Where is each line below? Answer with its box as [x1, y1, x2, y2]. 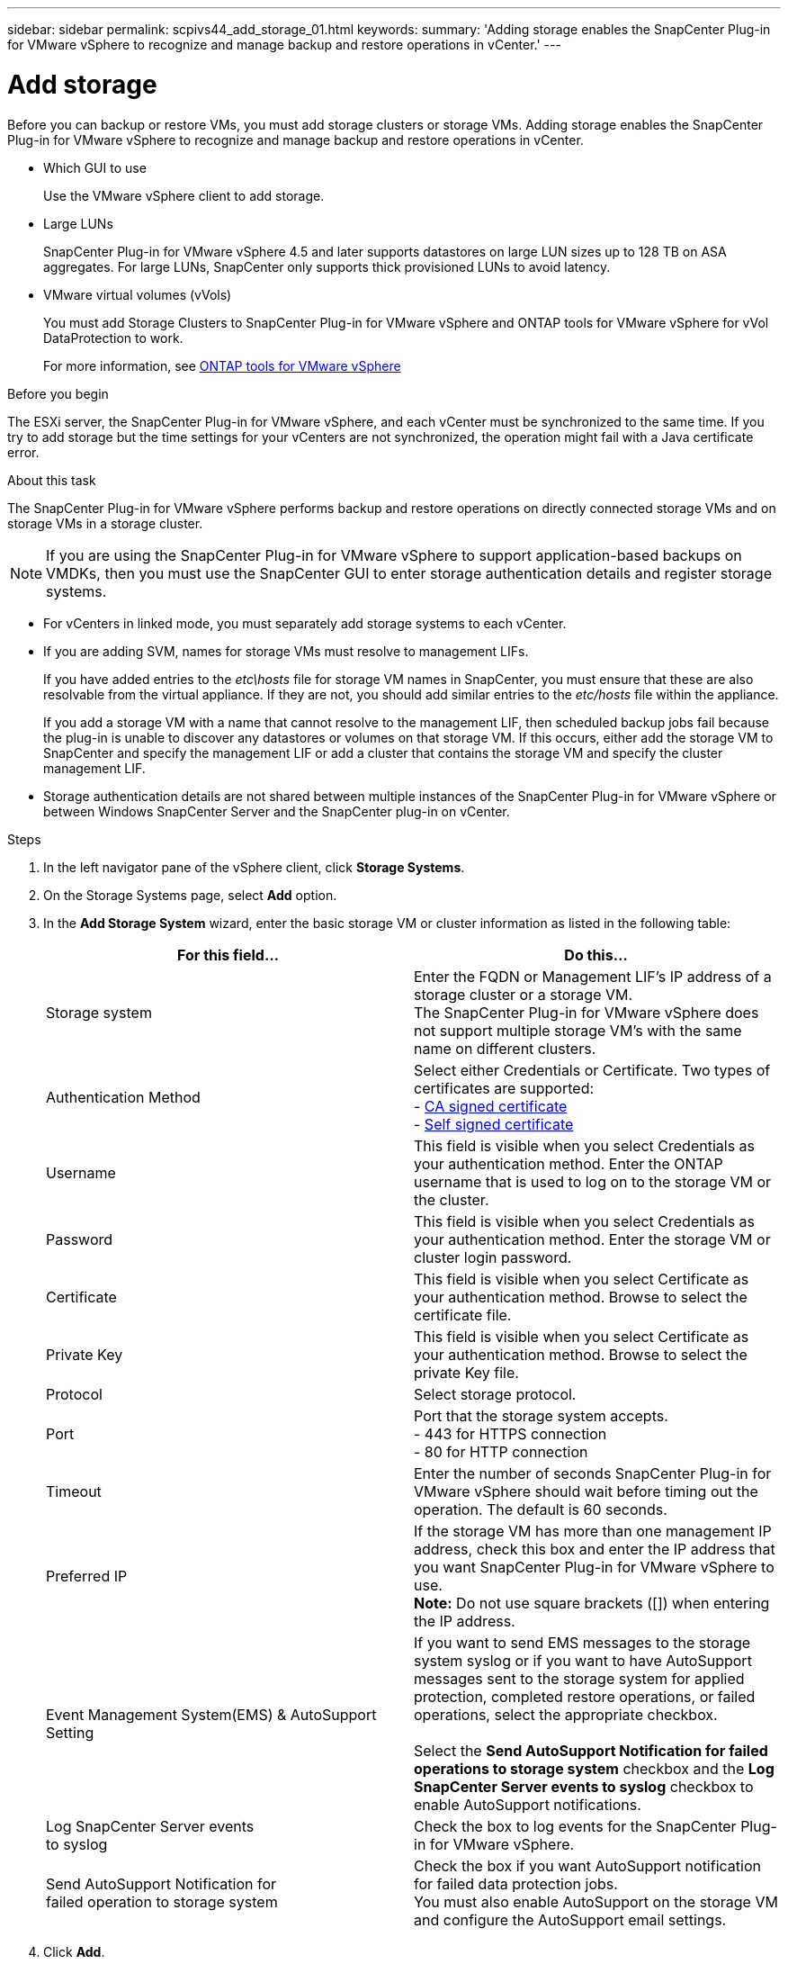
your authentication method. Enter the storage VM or [414, 1230, 771, 1248]
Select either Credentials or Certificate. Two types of [414, 1060, 771, 1079]
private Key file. [414, 1363, 519, 1382]
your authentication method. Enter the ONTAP [414, 1154, 723, 1173]
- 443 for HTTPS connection [414, 1424, 607, 1443]
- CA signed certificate [414, 1096, 568, 1115]
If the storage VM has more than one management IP [414, 1521, 772, 1540]
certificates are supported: [414, 1078, 595, 1097]
